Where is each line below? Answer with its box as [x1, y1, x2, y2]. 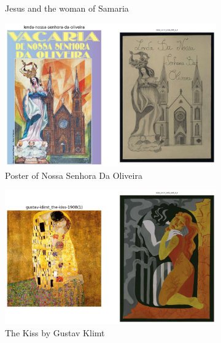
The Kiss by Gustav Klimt [5, 326, 105, 339]
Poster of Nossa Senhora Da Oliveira [5, 168, 142, 181]
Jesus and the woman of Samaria [5, 2, 129, 14]
